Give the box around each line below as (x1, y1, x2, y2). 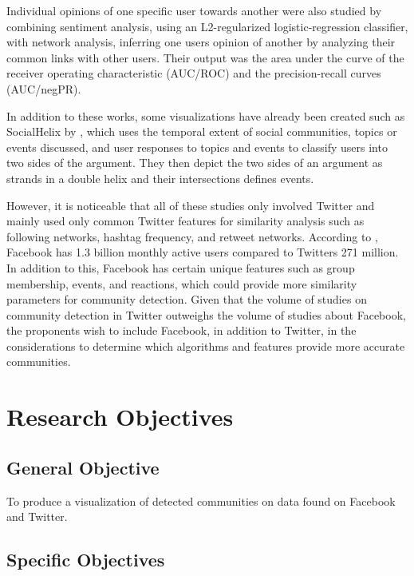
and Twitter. (6, 508, 68, 525)
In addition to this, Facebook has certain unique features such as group (6, 259, 355, 276)
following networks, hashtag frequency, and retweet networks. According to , (6, 228, 378, 244)
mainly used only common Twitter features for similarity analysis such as (6, 213, 365, 229)
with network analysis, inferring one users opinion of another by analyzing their (6, 34, 396, 50)
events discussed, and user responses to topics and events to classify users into (6, 138, 388, 155)
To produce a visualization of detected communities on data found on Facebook (6, 492, 396, 509)
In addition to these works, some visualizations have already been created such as (6, 107, 405, 124)
